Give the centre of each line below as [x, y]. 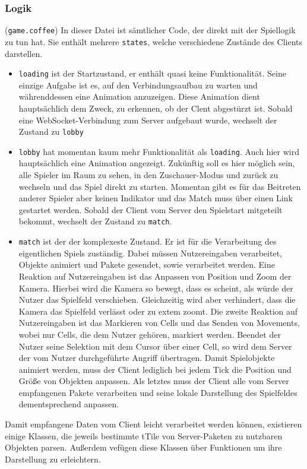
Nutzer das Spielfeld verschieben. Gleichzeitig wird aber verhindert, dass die [157, 300]
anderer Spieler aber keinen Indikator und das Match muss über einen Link [156, 198]
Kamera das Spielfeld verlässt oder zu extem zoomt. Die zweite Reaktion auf [158, 311]
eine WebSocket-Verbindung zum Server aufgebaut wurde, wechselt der [148, 120]
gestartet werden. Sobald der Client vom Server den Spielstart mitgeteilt [151, 209]
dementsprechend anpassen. [69, 404]
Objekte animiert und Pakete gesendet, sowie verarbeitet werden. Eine [147, 264]
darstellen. [24, 53]
